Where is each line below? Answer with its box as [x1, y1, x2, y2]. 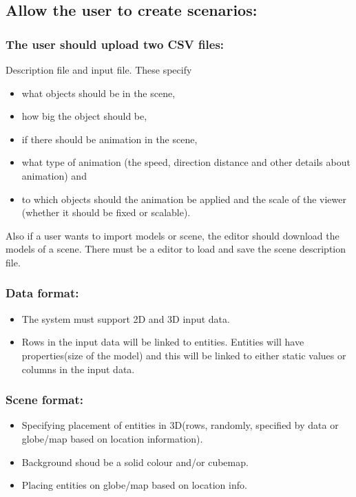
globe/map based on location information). [21, 431, 203, 445]
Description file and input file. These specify [6, 63, 192, 76]
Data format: [6, 284, 79, 302]
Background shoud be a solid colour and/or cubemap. [21, 454, 249, 469]
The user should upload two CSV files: [6, 35, 224, 52]
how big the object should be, [21, 109, 147, 123]
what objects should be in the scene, [21, 85, 176, 100]
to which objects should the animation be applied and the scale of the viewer [21, 191, 347, 206]
